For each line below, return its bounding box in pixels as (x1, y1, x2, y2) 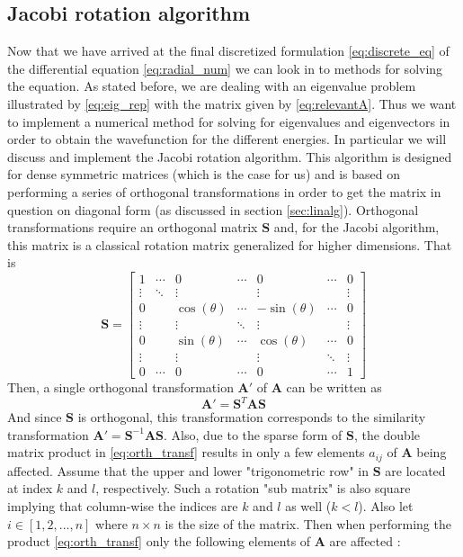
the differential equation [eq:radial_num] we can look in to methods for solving (7, 58, 443, 77)
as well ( (285, 497, 332, 516)
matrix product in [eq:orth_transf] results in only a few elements (7, 443, 365, 462)
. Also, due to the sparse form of (164, 425, 343, 444)
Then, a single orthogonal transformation (7, 378, 234, 397)
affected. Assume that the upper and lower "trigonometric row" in (7, 461, 370, 480)
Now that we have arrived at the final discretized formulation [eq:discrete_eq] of (7, 41, 450, 60)
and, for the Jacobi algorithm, (273, 218, 440, 237)
